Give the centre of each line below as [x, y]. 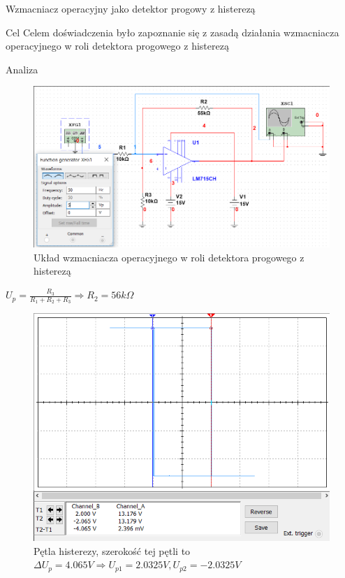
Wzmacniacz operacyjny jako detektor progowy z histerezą [131, 8]
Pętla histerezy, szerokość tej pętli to [112, 550]
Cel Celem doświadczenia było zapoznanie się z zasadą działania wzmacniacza [172, 32]
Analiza [22, 69]
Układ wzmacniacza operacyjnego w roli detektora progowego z [169, 257]
